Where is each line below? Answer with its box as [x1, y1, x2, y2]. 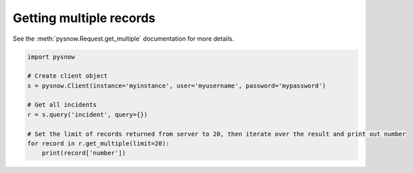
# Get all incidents [27, 101, 97, 109]
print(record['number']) [41, 149, 126, 157]
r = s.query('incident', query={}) [27, 110, 148, 119]
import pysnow [27, 52, 75, 61]
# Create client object [27, 72, 108, 80]
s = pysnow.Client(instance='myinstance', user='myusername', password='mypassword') [27, 81, 326, 90]
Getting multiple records [12, 10, 155, 26]
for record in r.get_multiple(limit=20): [27, 140, 170, 147]
